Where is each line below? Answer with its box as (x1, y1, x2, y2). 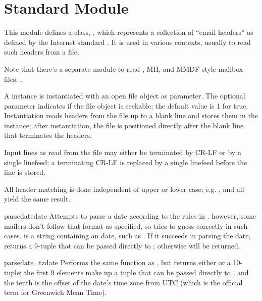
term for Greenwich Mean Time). (4, 287, 107, 297)
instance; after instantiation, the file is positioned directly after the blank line (4, 120, 244, 130)
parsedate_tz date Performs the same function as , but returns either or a (4, 257, 231, 268)
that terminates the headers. (4, 130, 92, 140)
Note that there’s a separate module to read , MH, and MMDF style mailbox (4, 63, 243, 74)
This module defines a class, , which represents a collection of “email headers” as (4, 27, 253, 37)
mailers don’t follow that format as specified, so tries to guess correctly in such (4, 220, 248, 231)
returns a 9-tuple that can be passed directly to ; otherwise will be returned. (4, 240, 240, 250)
